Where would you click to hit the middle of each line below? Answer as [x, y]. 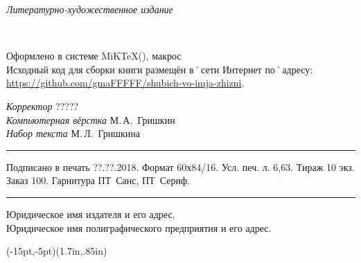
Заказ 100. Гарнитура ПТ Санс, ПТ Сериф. [98, 180]
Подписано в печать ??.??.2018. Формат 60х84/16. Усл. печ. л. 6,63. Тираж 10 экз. [180, 166]
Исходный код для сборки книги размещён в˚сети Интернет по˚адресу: [160, 69]
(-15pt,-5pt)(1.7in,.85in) [57, 251]
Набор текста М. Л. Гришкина [73, 133]
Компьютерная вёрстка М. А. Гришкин [91, 119]
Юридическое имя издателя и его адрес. [91, 214]
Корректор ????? [43, 106]
